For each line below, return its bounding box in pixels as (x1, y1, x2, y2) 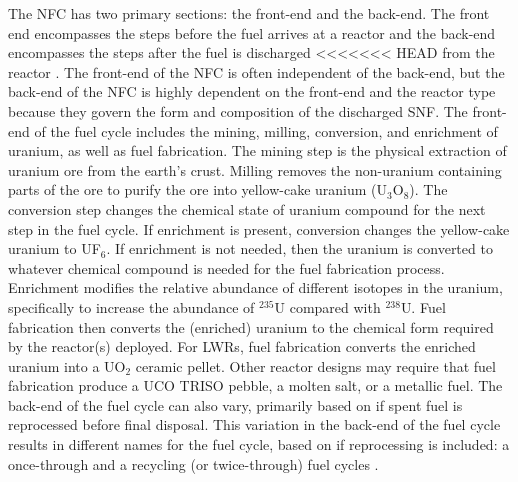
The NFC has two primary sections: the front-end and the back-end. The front (8, 3, 490, 23)
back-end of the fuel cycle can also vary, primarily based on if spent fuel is (8, 394, 463, 415)
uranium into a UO (8, 355, 126, 376)
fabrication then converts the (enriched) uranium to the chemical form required (8, 316, 494, 337)
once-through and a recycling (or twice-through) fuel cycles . (8, 453, 379, 474)
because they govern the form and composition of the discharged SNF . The (8, 100, 468, 121)
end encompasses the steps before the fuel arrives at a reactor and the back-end (8, 22, 496, 43)
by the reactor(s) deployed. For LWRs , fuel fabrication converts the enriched (8, 336, 476, 357)
